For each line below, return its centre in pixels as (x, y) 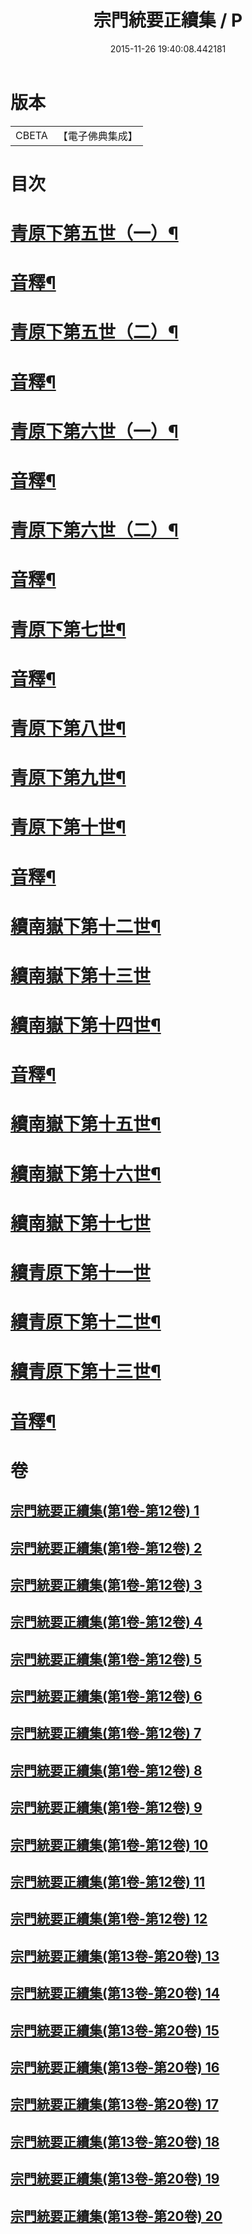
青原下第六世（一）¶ (94, 431)
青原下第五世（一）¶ (94, 233)
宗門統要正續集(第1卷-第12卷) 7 (106, 1733)
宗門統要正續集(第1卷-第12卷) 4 (106, 1622)
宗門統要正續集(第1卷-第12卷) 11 (108, 1882)
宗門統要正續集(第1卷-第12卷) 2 (106, 1547)
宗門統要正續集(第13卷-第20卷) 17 (114, 2104)
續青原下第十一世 (81, 1273)
